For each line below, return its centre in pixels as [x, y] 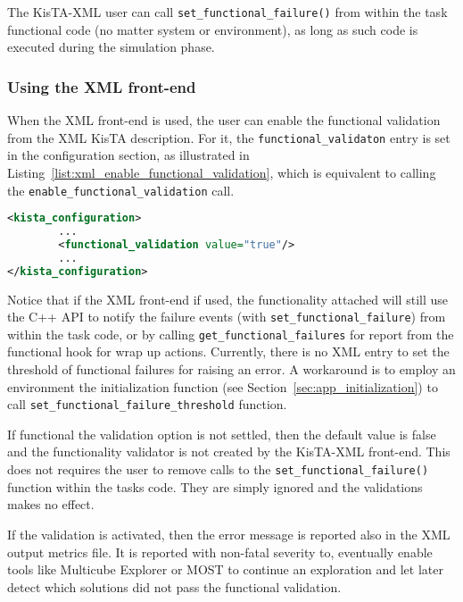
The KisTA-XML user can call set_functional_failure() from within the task [227, 12]
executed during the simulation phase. [111, 47]
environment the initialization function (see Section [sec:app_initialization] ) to [223, 386]
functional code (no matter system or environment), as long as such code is [213, 29]
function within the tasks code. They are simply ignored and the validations [215, 486]
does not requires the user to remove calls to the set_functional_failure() [218, 469]
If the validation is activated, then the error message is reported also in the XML [229, 534]
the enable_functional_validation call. [121, 190]
